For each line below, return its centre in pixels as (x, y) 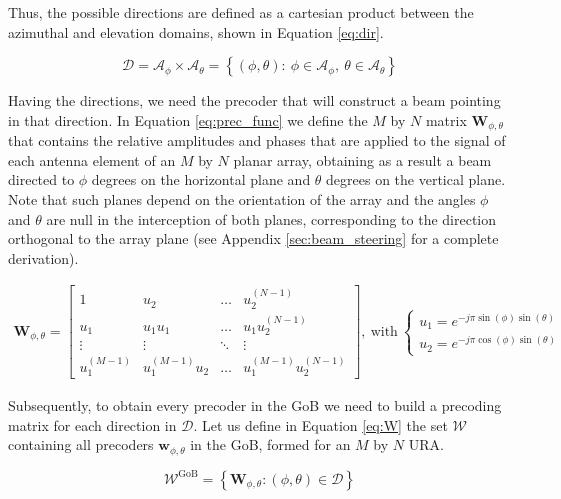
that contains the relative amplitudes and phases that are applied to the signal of (257, 140)
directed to (41, 179)
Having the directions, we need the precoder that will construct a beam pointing (254, 100)
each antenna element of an (92, 159)
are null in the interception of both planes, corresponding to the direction (271, 218)
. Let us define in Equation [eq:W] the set (320, 424)
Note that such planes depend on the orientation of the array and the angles (242, 199)
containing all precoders (81, 444)
